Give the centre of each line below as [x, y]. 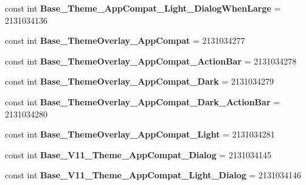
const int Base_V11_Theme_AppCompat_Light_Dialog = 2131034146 [153, 175]
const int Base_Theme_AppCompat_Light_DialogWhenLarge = [143, 8]
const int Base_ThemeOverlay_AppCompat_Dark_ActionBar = [143, 101]
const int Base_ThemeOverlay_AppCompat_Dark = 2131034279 [140, 81]
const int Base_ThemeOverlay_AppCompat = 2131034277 [125, 40]
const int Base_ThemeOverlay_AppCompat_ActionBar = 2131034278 [151, 61]
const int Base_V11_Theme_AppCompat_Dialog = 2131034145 [138, 154]
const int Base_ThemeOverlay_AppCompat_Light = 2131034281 [140, 134]
